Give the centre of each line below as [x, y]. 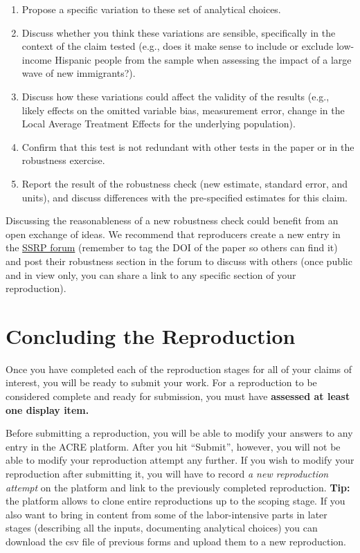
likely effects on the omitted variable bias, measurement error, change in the [183, 110]
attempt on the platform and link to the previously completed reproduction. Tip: [178, 487]
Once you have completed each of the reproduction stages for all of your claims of [179, 369]
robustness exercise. [63, 160]
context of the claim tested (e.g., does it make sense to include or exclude [178, 46]
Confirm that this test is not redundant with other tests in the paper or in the [188, 146]
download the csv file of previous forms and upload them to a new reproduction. [176, 541]
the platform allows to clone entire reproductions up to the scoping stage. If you [175, 501]
